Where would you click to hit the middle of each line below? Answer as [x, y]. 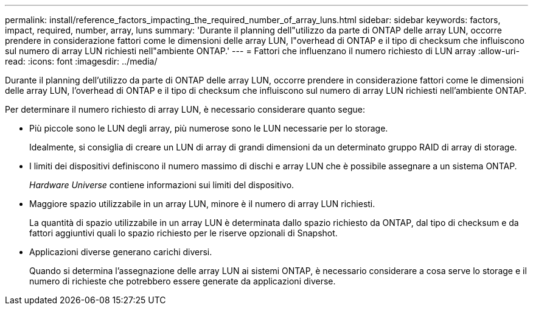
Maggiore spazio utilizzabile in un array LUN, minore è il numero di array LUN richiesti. [202, 204]
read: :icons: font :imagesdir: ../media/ [81, 61]
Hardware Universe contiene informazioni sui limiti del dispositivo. [162, 185]
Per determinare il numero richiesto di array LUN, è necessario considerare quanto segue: [185, 109]
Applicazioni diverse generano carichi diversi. [121, 252]
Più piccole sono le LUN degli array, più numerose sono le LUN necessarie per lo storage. [209, 128]
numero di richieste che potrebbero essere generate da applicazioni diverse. [183, 281]
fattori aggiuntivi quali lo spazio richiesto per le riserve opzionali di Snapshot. [183, 233]
